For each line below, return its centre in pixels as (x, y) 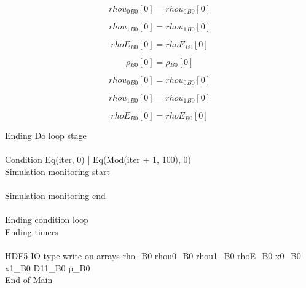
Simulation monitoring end (55, 195)
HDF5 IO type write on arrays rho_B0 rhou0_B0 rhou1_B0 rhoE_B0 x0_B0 (153, 255)
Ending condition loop (47, 220)
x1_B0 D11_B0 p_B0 (48, 267)
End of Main (29, 280)
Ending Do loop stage (46, 135)
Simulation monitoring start (57, 171)
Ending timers (32, 231)
